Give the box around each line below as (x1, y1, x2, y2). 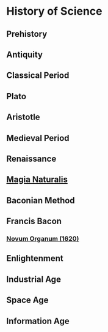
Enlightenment (6, 253, 64, 264)
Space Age (6, 295, 49, 306)
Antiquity (6, 49, 43, 59)
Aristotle (6, 112, 41, 123)
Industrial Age (6, 274, 61, 284)
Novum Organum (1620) (6, 235, 79, 243)
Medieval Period (6, 133, 70, 143)
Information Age (6, 315, 70, 326)
